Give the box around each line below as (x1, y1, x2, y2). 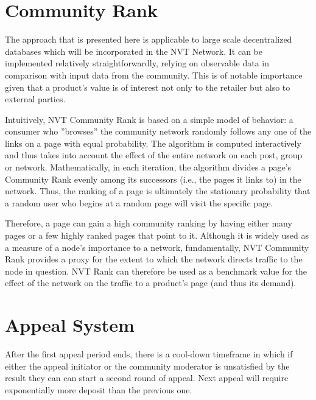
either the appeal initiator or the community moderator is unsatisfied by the (5, 359, 290, 372)
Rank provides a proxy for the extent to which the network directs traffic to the (5, 253, 303, 265)
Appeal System (5, 312, 135, 337)
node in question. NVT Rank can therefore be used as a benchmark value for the (5, 264, 307, 277)
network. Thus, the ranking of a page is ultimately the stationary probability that (5, 184, 311, 197)
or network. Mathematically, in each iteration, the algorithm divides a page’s (5, 161, 292, 174)
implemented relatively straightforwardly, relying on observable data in (5, 57, 270, 69)
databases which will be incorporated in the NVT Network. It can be (5, 44, 262, 57)
